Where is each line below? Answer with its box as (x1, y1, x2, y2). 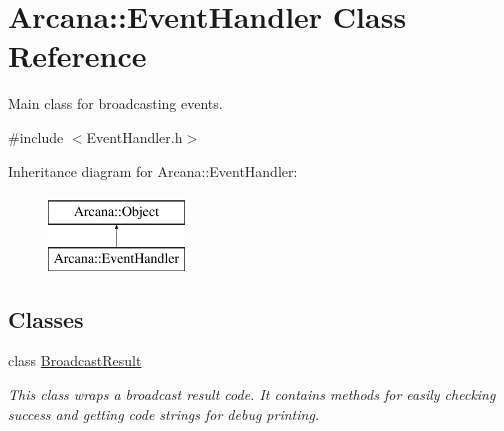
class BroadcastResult (8, 350, 142, 371)
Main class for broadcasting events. (8, 93, 223, 114)
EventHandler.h (86, 126, 183, 147)
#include (8, 126, 64, 147)
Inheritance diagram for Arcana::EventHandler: (8, 160, 298, 181)
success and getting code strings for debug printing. (8, 403, 320, 424)
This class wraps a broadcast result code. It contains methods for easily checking (8, 384, 496, 405)
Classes (8, 303, 84, 334)
